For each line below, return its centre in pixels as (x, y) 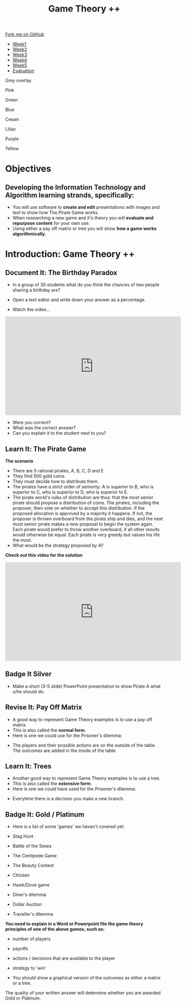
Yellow (12, 149)
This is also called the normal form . (49, 730)
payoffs (20, 949)
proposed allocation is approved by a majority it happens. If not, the (82, 513)
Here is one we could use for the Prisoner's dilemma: (67, 735)
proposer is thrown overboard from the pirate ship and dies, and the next (88, 519)
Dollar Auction (27, 905)
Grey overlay (18, 80)
